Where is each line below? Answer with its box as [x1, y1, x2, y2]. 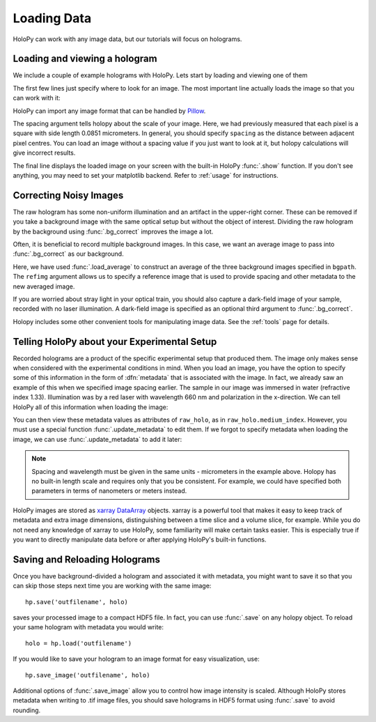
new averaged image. [13, 282, 75, 291]
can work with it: [13, 94, 61, 102]
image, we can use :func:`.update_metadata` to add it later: [13, 435, 182, 443]
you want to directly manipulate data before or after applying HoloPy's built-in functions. [13, 535, 267, 544]
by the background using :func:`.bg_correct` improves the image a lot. [13, 227, 214, 236]
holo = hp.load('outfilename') [25, 639, 132, 647]
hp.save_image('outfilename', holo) [25, 671, 150, 679]
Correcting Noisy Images [13, 189, 124, 201]
